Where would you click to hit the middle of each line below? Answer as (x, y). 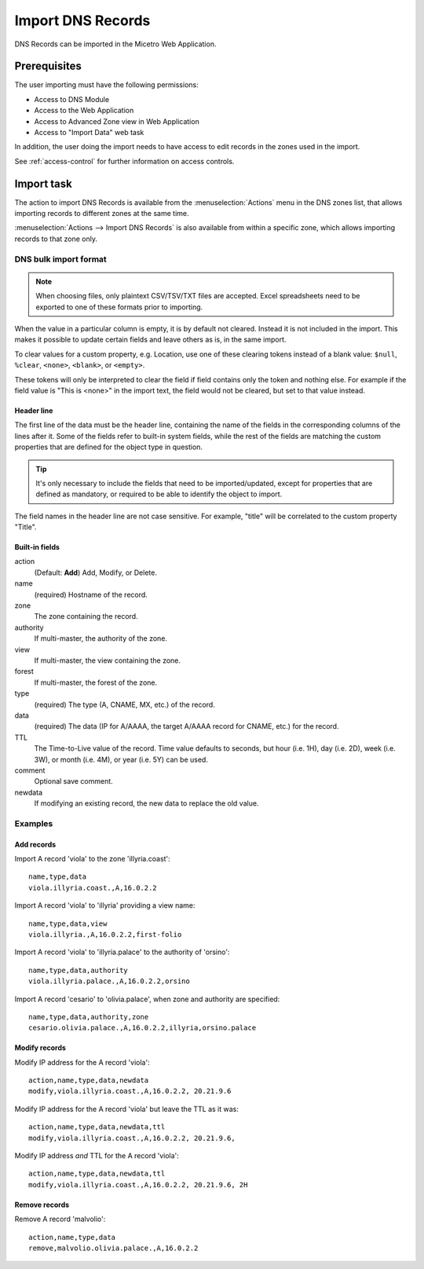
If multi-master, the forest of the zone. (96, 682)
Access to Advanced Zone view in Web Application (117, 121)
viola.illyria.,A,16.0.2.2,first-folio (105, 934)
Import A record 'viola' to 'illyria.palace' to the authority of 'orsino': (122, 952)
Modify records (40, 1048)
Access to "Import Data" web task (89, 133)
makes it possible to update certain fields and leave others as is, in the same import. (150, 340)
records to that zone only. (56, 239)
